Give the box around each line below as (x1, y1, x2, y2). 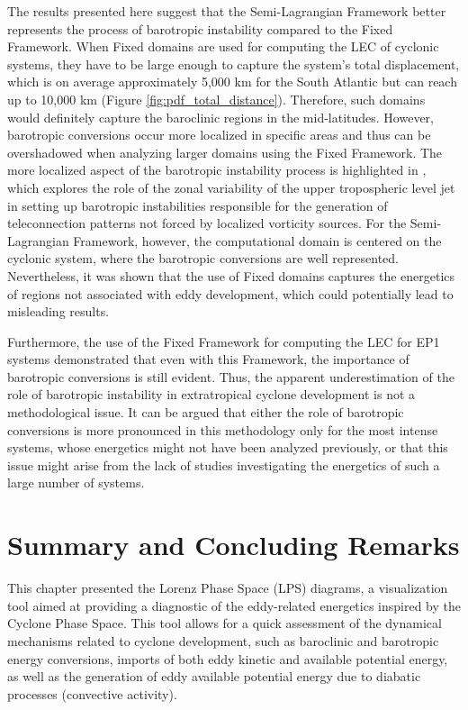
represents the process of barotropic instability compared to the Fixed (7, 19, 393, 38)
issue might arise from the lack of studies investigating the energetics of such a (7, 455, 440, 474)
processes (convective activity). (7, 684, 177, 703)
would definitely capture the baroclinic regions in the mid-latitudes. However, (7, 107, 434, 126)
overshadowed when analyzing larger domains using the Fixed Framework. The (7, 142, 443, 161)
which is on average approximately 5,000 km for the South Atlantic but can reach (7, 72, 457, 91)
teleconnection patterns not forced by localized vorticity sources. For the (7, 214, 407, 232)
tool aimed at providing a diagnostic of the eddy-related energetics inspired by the (7, 596, 462, 614)
